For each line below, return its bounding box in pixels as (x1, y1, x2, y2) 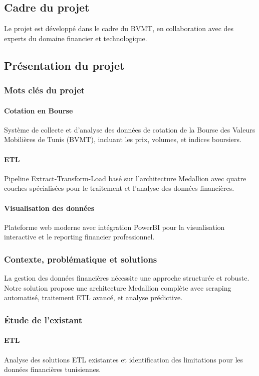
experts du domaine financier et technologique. (4, 33, 147, 43)
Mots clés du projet (4, 84, 85, 96)
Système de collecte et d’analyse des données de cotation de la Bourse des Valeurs (4, 124, 255, 135)
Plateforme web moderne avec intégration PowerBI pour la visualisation (4, 221, 225, 232)
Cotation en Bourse (4, 105, 73, 115)
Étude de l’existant (4, 313, 83, 326)
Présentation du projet (4, 57, 125, 73)
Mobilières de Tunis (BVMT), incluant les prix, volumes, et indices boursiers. (4, 134, 241, 145)
